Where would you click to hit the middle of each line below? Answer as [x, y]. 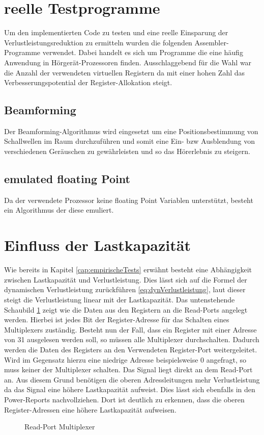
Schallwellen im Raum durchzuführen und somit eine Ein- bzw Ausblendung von [129, 141]
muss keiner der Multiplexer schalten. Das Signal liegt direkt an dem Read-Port [128, 369]
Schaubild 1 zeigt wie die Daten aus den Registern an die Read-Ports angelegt [126, 309]
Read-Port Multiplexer [60, 427]
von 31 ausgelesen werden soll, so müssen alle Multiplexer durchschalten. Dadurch [132, 339]
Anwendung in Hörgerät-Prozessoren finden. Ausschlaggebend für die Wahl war [128, 62]
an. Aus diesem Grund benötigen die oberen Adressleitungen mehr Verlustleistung [132, 379]
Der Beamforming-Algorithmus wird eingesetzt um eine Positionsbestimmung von [131, 131]
